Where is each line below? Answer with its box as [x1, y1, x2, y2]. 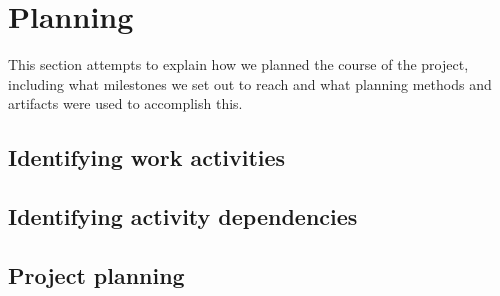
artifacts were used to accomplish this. [8, 93, 243, 114]
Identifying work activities [8, 142, 286, 173]
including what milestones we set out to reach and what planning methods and [8, 73, 492, 94]
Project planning [8, 259, 185, 290]
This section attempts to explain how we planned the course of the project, [8, 54, 469, 75]
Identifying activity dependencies [8, 201, 358, 232]
